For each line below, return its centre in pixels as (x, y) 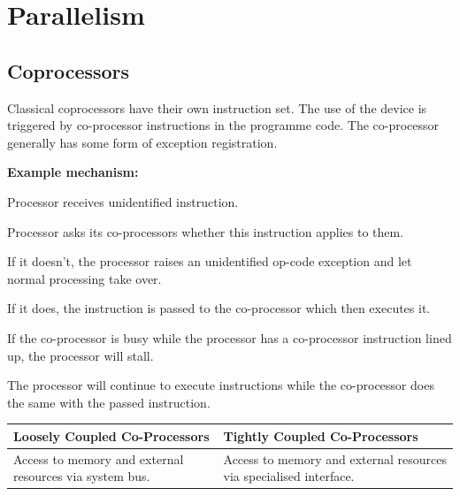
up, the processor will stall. (80, 355)
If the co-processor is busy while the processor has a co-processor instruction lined (230, 337)
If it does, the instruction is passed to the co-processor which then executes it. (219, 308)
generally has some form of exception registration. (142, 142)
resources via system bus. (82, 476)
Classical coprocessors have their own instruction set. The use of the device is (217, 107)
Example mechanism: (73, 172)
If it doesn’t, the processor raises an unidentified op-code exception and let (210, 261)
